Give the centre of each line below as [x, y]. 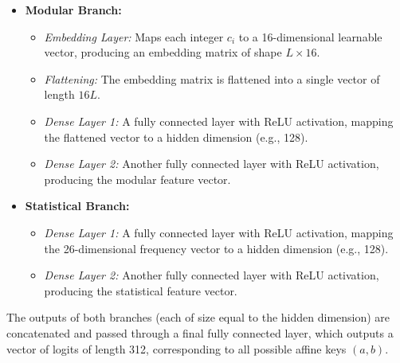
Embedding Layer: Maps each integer [134, 36]
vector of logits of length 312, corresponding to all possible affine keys [176, 348]
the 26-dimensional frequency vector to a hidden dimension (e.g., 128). [216, 248]
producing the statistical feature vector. [141, 290]
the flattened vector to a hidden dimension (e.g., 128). [176, 137]
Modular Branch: [73, 10]
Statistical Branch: [77, 206]
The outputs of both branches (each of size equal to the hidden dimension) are [198, 317]
